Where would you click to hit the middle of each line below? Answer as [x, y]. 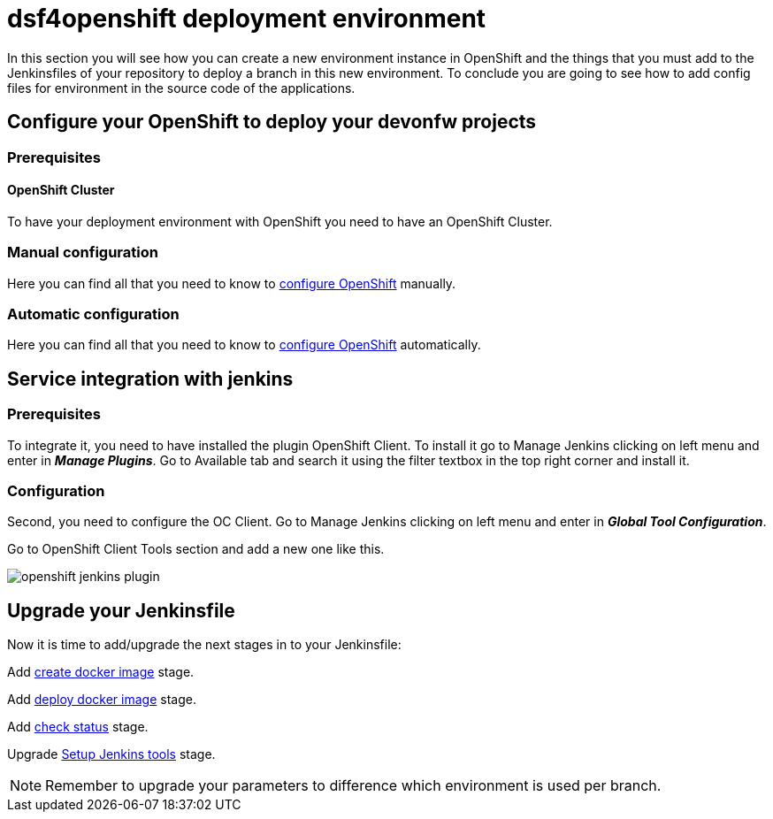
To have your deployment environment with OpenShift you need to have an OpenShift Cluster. [280, 221]
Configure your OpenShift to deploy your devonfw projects [272, 122]
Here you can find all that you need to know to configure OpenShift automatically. [244, 345]
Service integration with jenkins [150, 379]
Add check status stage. [78, 727]
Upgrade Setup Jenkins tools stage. [111, 754]
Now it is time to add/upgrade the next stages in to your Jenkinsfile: [204, 645]
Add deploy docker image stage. [102, 700]
